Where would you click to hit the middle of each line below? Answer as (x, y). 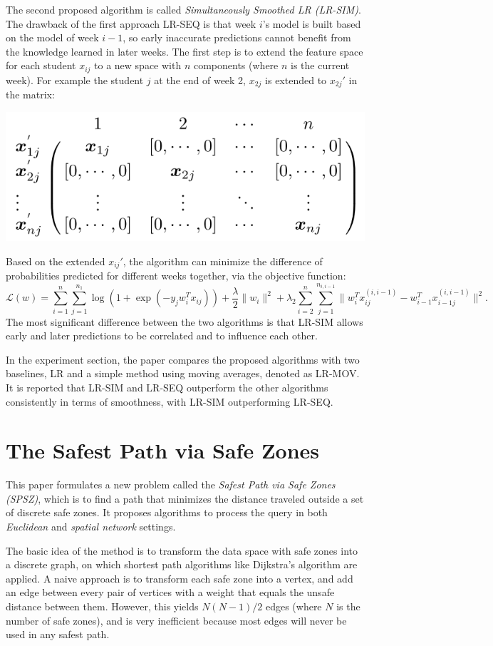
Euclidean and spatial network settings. (91, 527)
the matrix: (30, 94)
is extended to (296, 80)
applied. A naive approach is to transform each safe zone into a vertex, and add (180, 578)
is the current (320, 65)
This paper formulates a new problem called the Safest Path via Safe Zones (171, 484)
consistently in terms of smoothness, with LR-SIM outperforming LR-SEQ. (170, 401)
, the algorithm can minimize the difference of (223, 261)
